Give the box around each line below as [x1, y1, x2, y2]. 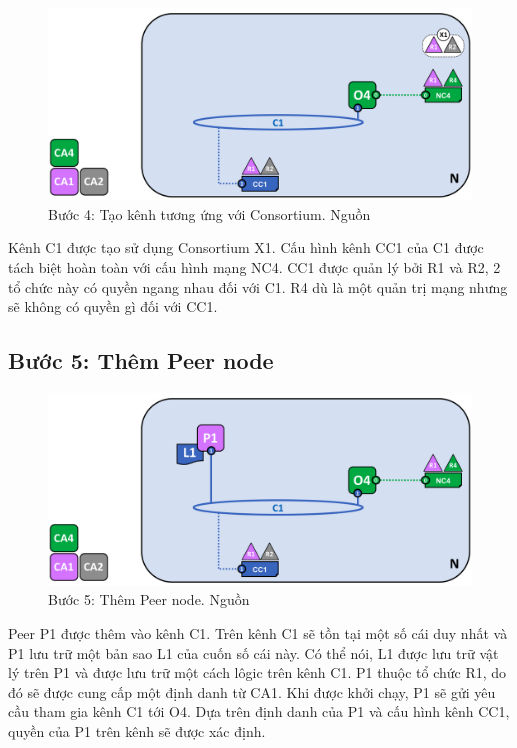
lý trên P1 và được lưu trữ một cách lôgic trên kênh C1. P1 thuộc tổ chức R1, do [8, 662, 507, 683]
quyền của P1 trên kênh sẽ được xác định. [8, 721, 266, 741]
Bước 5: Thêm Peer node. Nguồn [48, 589, 250, 610]
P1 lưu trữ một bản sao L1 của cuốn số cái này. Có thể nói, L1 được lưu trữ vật [8, 642, 499, 663]
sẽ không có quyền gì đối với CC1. [8, 296, 218, 317]
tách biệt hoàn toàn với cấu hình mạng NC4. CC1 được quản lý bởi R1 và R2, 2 [8, 256, 501, 277]
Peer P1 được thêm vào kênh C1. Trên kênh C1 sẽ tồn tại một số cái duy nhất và [8, 623, 508, 644]
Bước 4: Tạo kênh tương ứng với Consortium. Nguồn [48, 203, 371, 224]
